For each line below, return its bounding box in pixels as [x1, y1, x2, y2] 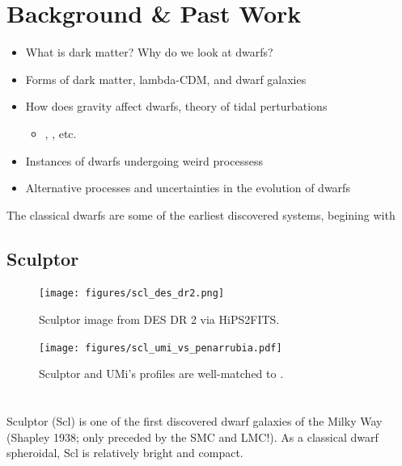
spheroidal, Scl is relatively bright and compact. [6, 444, 243, 461]
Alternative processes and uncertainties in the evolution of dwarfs [25, 179, 350, 196]
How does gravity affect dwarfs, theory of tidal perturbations [25, 98, 328, 115]
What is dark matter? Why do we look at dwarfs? [25, 44, 273, 61]
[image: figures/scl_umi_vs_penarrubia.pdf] [39, 342, 282, 354]
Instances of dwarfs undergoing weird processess [25, 152, 263, 169]
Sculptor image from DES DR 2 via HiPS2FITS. [39, 311, 280, 328]
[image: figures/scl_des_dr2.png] [39, 288, 225, 300]
